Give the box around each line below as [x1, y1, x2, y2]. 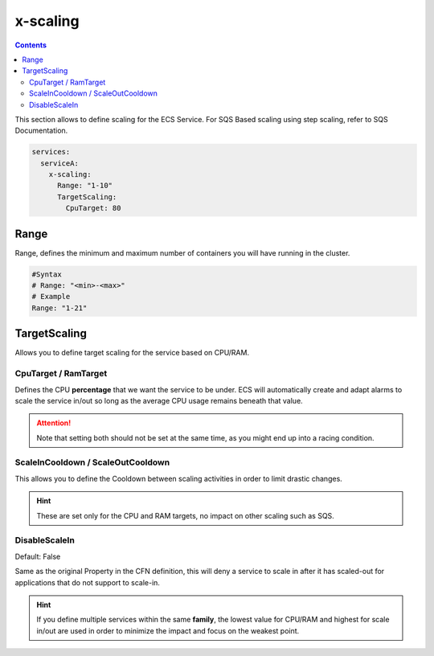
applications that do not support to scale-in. [14, 577, 161, 587]
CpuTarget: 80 [65, 203, 121, 213]
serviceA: [40, 158, 80, 168]
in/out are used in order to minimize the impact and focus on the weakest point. [36, 625, 300, 635]
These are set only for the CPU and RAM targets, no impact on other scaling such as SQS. [36, 510, 335, 520]
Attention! [36, 418, 72, 428]
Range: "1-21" [31, 303, 88, 313]
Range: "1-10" [57, 181, 113, 191]
